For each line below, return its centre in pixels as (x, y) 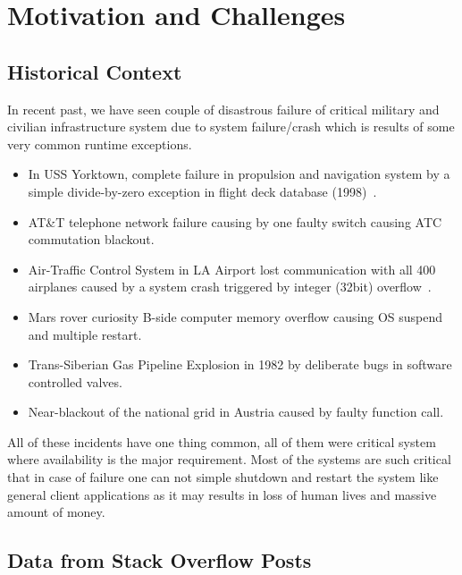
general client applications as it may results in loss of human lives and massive (222, 494)
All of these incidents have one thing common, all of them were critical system (222, 441)
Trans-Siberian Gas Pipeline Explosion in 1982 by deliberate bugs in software (240, 364)
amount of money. (56, 512)
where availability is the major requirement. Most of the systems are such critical (229, 459)
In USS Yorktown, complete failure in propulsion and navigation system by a (239, 174)
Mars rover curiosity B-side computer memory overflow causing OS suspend (235, 316)
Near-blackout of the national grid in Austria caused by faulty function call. (236, 412)
